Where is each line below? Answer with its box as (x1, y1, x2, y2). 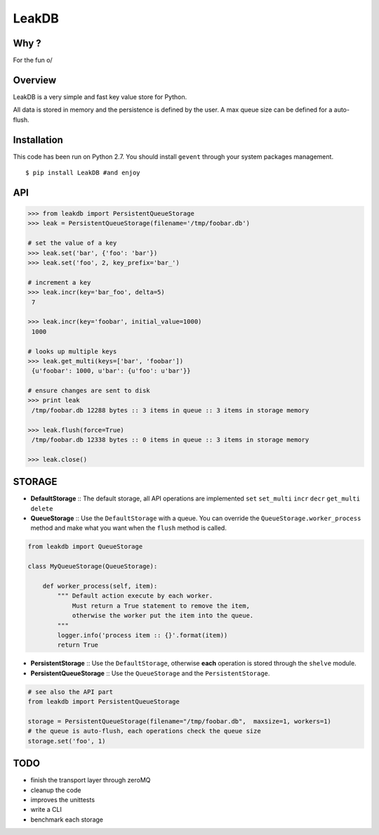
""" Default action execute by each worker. (57, 592, 213, 600)
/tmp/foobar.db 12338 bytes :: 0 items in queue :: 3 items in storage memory (32, 436, 310, 444)
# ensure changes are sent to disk (27, 387, 150, 395)
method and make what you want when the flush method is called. (30, 524, 227, 532)
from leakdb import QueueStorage (27, 543, 143, 551)
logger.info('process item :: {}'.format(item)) (57, 631, 228, 639)
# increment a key (27, 278, 91, 286)
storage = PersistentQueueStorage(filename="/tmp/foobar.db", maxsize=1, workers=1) (27, 717, 331, 725)
